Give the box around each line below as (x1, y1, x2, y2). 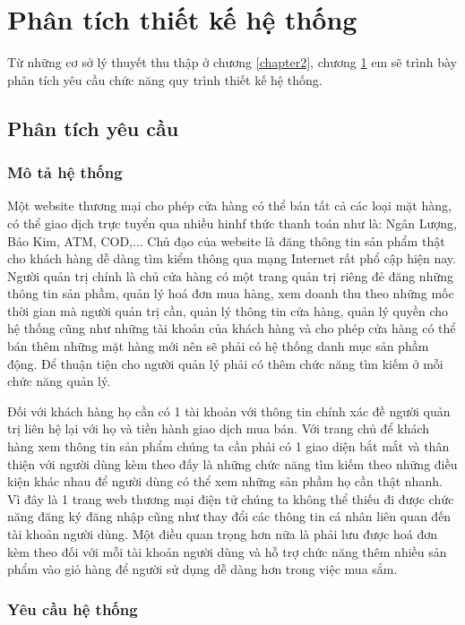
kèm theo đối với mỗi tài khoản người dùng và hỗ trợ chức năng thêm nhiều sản (7, 542, 447, 561)
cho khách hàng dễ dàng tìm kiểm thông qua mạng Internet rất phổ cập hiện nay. (7, 249, 456, 268)
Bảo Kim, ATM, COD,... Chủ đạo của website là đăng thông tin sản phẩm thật (7, 231, 445, 250)
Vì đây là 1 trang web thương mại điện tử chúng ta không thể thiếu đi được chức (7, 489, 454, 508)
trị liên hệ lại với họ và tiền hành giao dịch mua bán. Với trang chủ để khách (7, 419, 430, 438)
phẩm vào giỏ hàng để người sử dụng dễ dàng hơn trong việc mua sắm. (7, 560, 398, 578)
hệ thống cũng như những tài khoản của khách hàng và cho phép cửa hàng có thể (7, 319, 456, 338)
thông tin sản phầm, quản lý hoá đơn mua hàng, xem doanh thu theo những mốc (7, 284, 454, 303)
